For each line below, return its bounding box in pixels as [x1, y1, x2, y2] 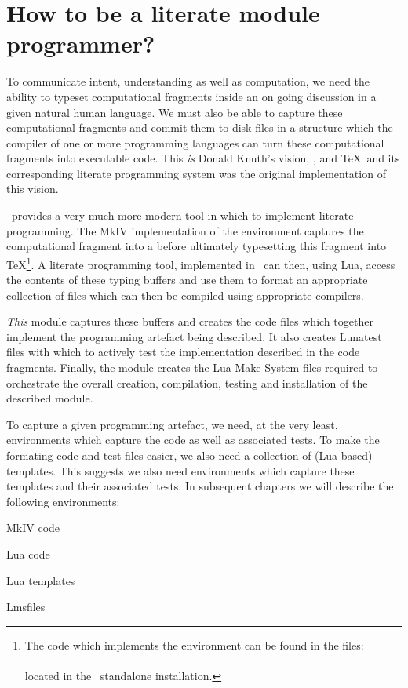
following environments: [6, 493, 120, 509]
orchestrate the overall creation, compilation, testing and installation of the [6, 374, 368, 391]
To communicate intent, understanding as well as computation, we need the [6, 73, 370, 89]
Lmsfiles [6, 599, 46, 615]
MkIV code [6, 519, 60, 536]
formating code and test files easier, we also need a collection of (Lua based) [6, 447, 373, 464]
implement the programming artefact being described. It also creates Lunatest [6, 328, 382, 344]
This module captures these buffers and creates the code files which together [6, 313, 373, 329]
